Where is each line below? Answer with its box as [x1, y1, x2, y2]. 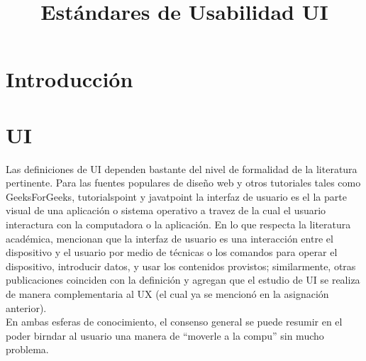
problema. [6, 342, 49, 357]
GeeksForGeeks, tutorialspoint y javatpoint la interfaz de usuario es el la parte [6, 189, 347, 204]
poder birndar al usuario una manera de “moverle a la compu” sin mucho [6, 328, 324, 343]
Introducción [6, 65, 133, 94]
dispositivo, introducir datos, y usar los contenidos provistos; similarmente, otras [6, 258, 356, 273]
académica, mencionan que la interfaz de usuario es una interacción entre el [6, 231, 333, 245]
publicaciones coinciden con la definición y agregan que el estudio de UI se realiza [6, 272, 360, 287]
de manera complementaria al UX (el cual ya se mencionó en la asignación [6, 287, 329, 301]
